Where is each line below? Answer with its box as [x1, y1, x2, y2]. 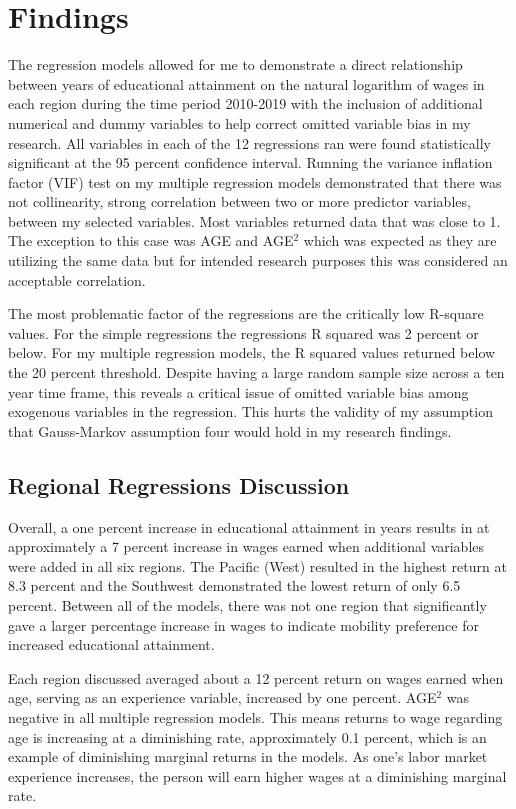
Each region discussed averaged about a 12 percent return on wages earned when [8, 667, 504, 688]
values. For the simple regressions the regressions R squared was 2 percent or [8, 322, 479, 343]
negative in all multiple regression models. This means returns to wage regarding [8, 706, 503, 727]
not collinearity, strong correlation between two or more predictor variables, [8, 191, 471, 212]
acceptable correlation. [8, 269, 146, 290]
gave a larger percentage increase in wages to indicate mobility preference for [8, 614, 479, 635]
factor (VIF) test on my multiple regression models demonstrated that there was [8, 171, 502, 192]
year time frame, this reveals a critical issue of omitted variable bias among [8, 381, 469, 402]
